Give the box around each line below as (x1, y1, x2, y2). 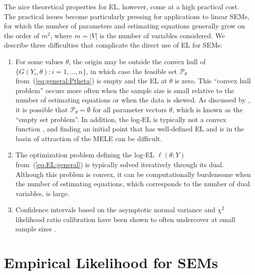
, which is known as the (172, 104, 243, 114)
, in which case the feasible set (86, 66, 178, 76)
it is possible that (15, 104, 68, 114)
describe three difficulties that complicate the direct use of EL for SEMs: (4, 40, 223, 50)
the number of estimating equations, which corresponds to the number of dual (15, 178, 250, 189)
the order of (4, 30, 40, 40)
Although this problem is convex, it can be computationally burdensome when (15, 169, 251, 179)
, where (50, 30, 73, 40)
